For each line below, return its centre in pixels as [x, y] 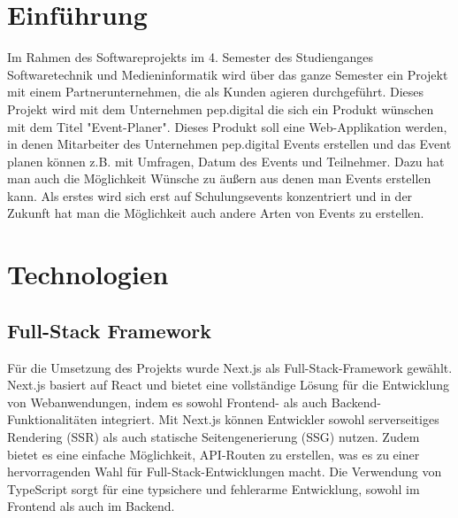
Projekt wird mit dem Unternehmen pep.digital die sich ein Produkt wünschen [221, 108]
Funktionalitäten [52, 419]
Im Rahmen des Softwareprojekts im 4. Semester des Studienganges [191, 57]
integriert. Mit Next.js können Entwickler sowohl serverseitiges [270, 419]
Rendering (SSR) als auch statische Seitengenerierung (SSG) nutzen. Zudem [214, 437]
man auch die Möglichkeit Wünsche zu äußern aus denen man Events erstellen [219, 178]
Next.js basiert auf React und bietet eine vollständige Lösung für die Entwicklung [228, 385]
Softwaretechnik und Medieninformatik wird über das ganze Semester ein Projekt [228, 74]
